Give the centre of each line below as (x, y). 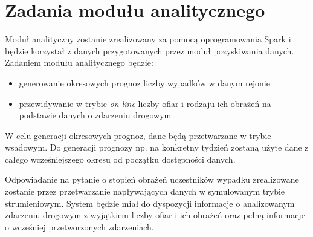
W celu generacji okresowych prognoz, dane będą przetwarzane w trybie (138, 135)
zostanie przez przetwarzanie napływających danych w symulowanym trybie (145, 191)
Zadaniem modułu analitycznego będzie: (79, 63)
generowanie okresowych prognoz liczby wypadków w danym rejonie (144, 83)
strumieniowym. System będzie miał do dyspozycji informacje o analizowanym (150, 203)
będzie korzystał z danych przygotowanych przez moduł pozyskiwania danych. (150, 50)
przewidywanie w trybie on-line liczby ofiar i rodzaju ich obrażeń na (145, 103)
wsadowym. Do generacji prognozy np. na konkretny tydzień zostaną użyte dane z (157, 147)
